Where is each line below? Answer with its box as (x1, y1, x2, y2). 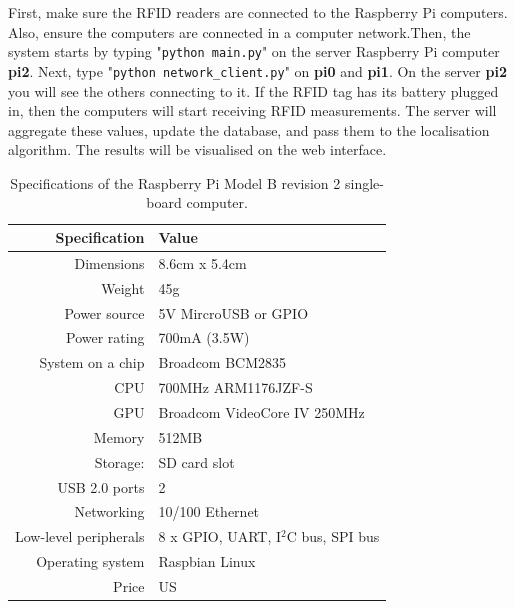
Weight (101, 277, 145, 298)
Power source (64, 302, 145, 323)
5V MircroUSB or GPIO (158, 302, 309, 323)
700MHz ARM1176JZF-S (158, 377, 313, 398)
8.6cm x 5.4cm (158, 252, 247, 273)
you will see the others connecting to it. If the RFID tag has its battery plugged (8, 80, 499, 101)
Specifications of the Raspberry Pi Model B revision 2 (10, 172, 341, 193)
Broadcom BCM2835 (158, 352, 287, 373)
